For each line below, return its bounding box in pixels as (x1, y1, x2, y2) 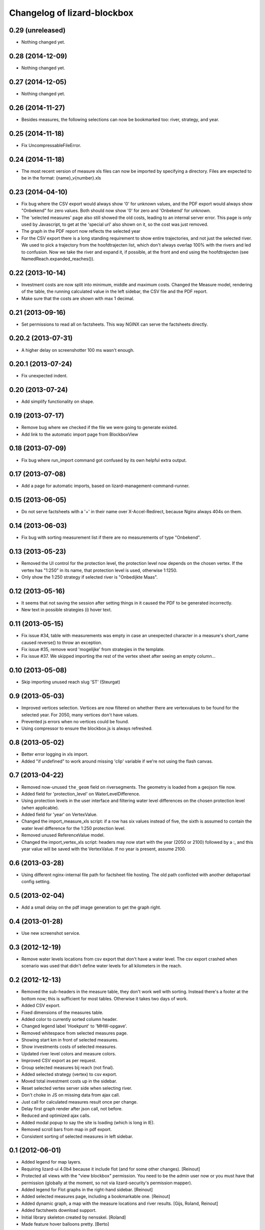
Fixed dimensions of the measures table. (21, 1009, 104, 1015)
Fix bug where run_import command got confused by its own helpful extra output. (21, 457, 187, 463)
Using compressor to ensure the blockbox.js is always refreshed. (21, 726, 153, 732)
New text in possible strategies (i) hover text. (21, 607, 112, 613)
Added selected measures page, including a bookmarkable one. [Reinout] (21, 1194, 170, 1199)
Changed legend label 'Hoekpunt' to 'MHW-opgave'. (21, 1023, 128, 1029)
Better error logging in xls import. (21, 751, 88, 757)
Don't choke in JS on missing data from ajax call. (21, 1092, 120, 1098)
